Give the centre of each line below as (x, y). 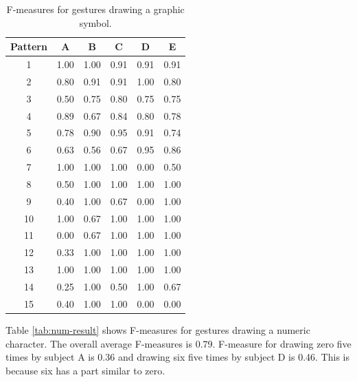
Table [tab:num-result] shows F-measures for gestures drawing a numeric (158, 329)
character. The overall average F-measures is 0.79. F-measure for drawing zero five (178, 343)
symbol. (95, 22)
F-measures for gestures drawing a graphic (95, 9)
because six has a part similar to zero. (85, 370)
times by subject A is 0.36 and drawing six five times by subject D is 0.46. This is (177, 357)
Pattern (29, 46)
